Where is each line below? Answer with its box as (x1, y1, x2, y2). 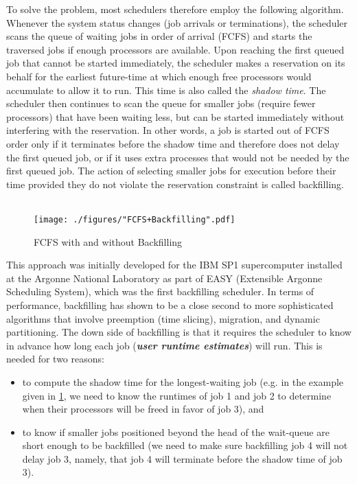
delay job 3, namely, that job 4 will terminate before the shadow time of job (22, 451, 343, 465)
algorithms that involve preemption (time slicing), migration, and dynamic (6, 311, 320, 325)
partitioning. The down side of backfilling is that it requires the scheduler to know (6, 325, 352, 339)
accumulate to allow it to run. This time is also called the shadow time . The (6, 82, 326, 97)
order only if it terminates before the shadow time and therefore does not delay (6, 136, 340, 150)
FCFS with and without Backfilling (34, 234, 183, 249)
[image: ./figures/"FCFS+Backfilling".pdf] (34, 214, 235, 224)
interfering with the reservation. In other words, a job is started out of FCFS (6, 123, 330, 137)
